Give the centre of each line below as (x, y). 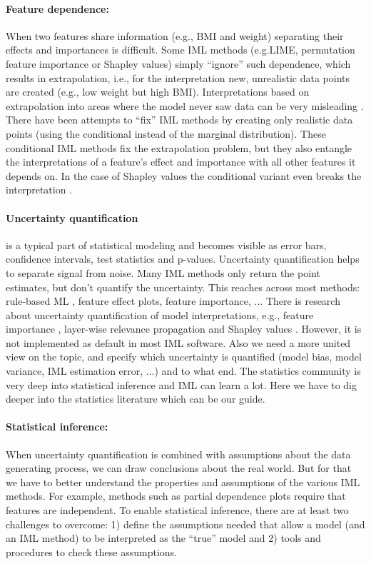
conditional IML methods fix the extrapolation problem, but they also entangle (179, 147)
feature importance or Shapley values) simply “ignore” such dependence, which (178, 63)
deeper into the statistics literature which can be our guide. (136, 399)
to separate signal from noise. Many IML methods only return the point (163, 272)
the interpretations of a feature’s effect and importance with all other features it (181, 162)
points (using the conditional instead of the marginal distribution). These (166, 133)
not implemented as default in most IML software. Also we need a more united (178, 342)
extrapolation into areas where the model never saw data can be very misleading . (185, 105)
